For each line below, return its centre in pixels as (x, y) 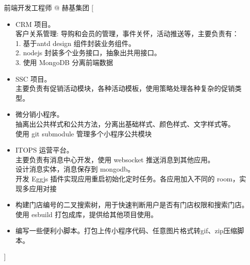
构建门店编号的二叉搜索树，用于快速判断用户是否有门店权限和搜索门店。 (132, 205)
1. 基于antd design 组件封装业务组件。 (75, 43)
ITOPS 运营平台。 (44, 150)
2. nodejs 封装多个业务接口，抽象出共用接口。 (88, 53)
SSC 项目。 (33, 78)
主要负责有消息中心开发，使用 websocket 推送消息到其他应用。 (115, 159)
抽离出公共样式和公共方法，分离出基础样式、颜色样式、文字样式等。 (125, 123)
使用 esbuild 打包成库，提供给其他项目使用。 (86, 214)
